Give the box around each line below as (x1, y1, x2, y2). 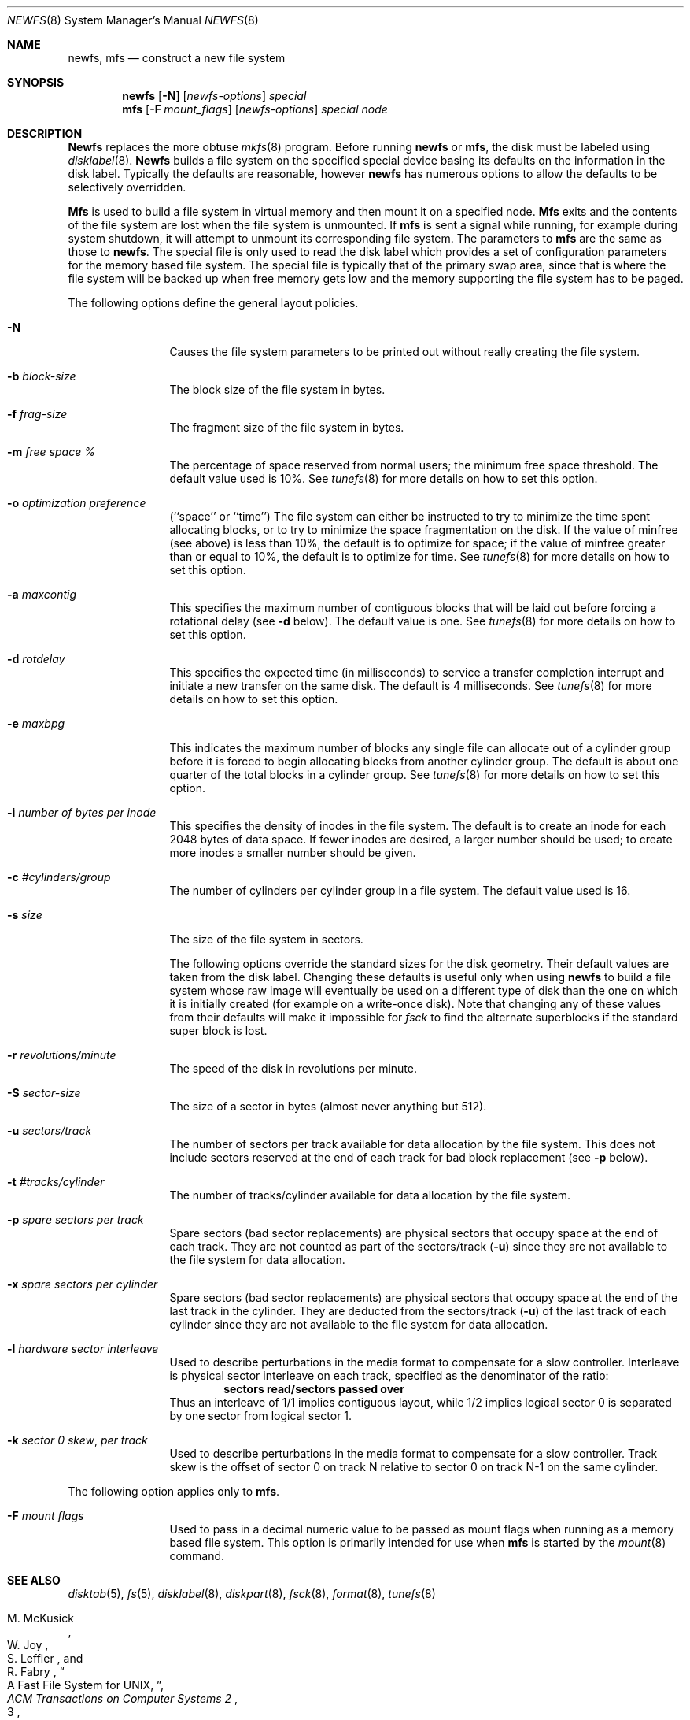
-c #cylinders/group (7, 870, 111, 884)
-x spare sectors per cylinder (7, 1277, 158, 1291)
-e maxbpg (7, 717, 65, 730)
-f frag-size (7, 407, 68, 421)
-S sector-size (7, 1086, 81, 1099)
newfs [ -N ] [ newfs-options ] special (122, 89, 307, 102)
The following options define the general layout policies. (68, 296, 359, 310)
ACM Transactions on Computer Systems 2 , (7, 1692, 238, 1705)
